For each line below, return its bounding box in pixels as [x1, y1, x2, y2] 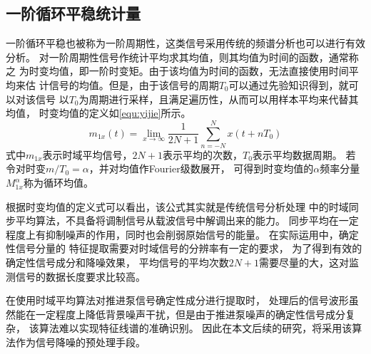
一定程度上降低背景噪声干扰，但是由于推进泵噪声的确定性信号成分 [35, 306, 345, 321]
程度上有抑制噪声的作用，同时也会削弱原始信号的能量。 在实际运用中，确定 [6, 227, 359, 241]
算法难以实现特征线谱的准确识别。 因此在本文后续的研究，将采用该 [39, 321, 352, 335]
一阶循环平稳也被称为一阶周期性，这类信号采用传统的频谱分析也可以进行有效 [6, 36, 365, 51]
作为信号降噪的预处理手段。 [15, 335, 146, 350]
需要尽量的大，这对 [259, 255, 350, 270]
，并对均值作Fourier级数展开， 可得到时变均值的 [88, 161, 314, 176]
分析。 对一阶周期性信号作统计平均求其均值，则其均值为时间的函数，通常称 [6, 49, 359, 64]
